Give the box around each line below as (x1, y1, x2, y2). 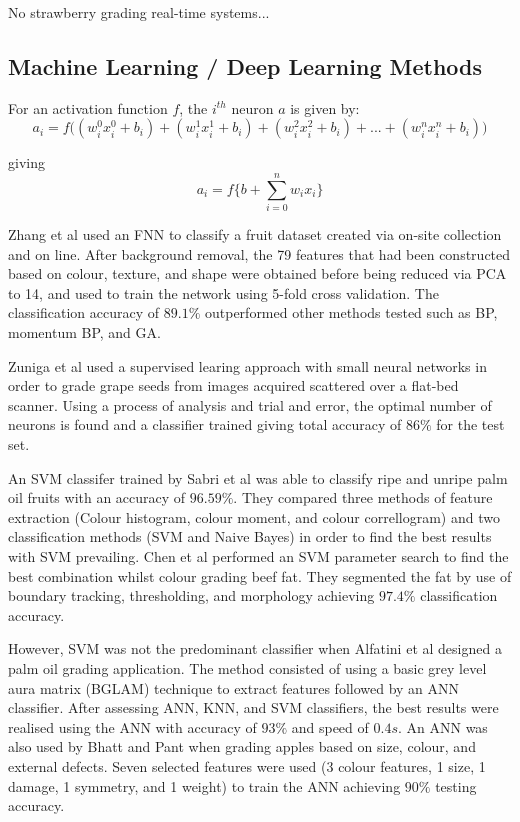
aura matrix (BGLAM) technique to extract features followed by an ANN (8, 677, 460, 698)
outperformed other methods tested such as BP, (204, 302, 498, 323)
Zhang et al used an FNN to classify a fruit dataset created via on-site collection (8, 224, 502, 245)
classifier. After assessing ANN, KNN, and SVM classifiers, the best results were (8, 697, 499, 718)
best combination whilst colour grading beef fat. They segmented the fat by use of (8, 565, 512, 586)
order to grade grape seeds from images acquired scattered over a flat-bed (8, 375, 459, 396)
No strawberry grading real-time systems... (8, 2, 270, 22)
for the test (436, 414, 505, 435)
